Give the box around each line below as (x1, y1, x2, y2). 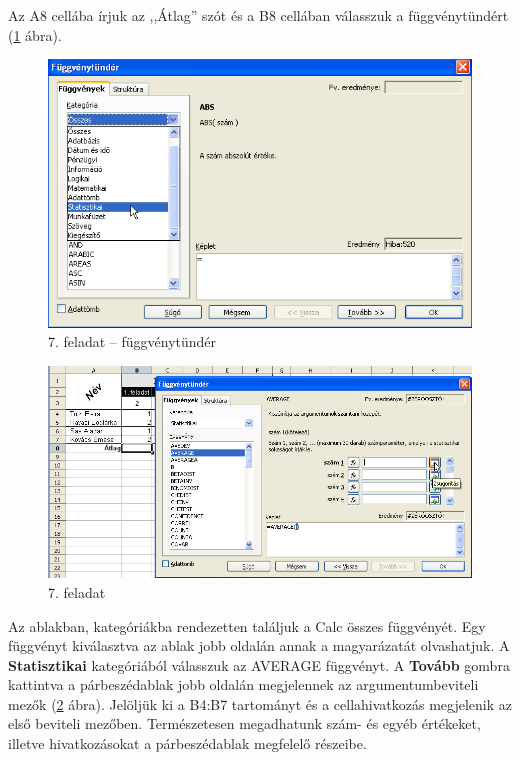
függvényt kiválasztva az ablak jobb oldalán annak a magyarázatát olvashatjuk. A (8, 635, 510, 656)
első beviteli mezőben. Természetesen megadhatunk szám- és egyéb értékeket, (8, 713, 481, 734)
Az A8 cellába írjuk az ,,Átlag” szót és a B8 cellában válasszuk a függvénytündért (8, 5, 509, 25)
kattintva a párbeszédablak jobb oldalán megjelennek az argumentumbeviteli (8, 674, 479, 695)
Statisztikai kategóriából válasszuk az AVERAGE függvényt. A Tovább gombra (8, 654, 510, 675)
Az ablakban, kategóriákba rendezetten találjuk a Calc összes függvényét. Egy (8, 615, 486, 636)
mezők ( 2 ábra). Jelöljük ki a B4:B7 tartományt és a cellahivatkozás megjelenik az (8, 693, 512, 714)
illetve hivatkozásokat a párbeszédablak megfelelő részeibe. (8, 733, 367, 754)
